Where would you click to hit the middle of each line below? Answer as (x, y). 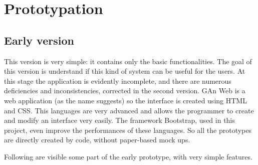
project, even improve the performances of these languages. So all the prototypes (128, 130)
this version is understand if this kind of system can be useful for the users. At (125, 71)
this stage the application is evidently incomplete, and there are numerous (118, 80)
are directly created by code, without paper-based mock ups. (97, 140)
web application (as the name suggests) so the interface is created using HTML (125, 100)
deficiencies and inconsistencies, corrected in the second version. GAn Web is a (125, 91)
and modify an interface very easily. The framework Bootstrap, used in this (119, 120)
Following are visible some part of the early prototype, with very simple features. (128, 156)
